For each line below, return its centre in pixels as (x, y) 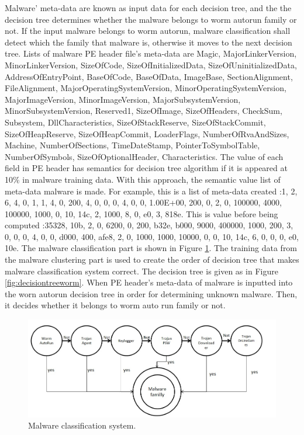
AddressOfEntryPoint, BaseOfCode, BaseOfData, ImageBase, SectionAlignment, (149, 76)
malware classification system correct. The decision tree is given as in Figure (141, 271)
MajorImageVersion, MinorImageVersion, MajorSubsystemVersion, (123, 99)
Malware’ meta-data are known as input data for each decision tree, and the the (148, 8)
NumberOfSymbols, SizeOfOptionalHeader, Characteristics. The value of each (144, 156)
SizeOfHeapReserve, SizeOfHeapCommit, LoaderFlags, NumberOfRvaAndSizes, (147, 133)
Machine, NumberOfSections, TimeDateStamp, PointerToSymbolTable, (132, 145)
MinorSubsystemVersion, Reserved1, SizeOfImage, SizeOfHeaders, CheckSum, (144, 111)
